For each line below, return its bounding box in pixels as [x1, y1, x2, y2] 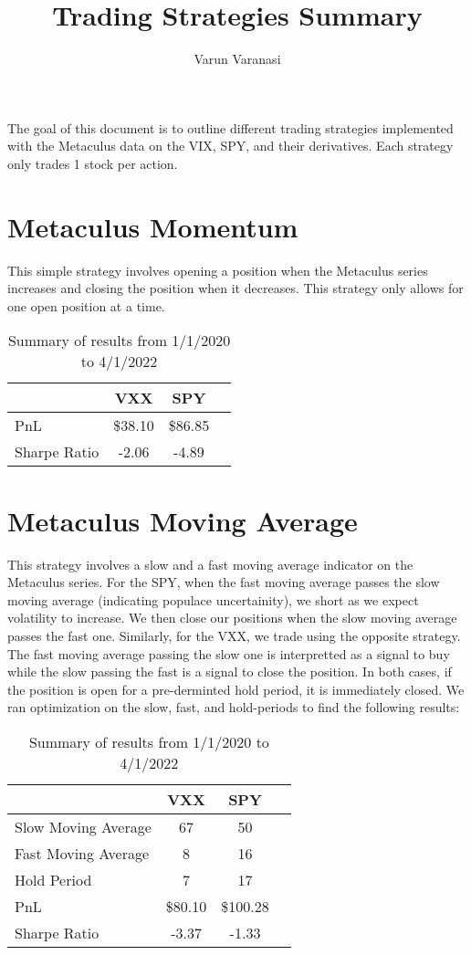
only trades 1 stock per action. [7, 153, 178, 173]
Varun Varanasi [194, 49, 281, 68]
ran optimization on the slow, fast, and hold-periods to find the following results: [7, 698, 460, 717]
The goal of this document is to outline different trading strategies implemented [7, 118, 454, 137]
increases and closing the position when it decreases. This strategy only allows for [7, 278, 464, 298]
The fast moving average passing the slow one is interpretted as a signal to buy [7, 644, 450, 663]
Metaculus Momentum [7, 207, 298, 245]
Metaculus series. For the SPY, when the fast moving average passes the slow [7, 572, 440, 592]
